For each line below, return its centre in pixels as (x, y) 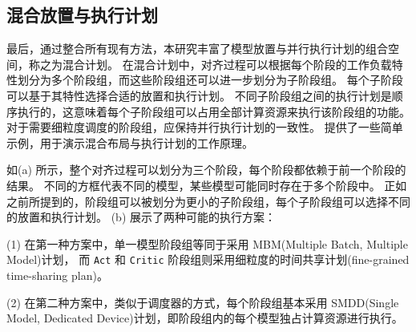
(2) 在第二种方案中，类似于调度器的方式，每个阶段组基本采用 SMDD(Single (203, 302)
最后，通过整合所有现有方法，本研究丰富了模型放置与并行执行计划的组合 (197, 49)
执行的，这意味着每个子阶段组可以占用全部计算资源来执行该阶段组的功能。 (214, 111)
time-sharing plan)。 (57, 275)
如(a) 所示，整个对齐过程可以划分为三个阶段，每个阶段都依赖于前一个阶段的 (206, 170)
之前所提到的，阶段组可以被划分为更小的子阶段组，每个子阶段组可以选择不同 (208, 201)
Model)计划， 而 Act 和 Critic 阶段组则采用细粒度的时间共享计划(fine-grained (208, 259)
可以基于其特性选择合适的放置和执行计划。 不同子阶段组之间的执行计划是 (199, 95)
